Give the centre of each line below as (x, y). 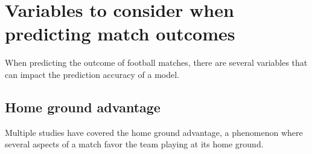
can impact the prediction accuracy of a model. (92, 74)
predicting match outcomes (120, 34)
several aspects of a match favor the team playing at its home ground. (134, 144)
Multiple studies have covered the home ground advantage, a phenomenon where (154, 132)
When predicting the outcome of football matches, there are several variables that (156, 63)
